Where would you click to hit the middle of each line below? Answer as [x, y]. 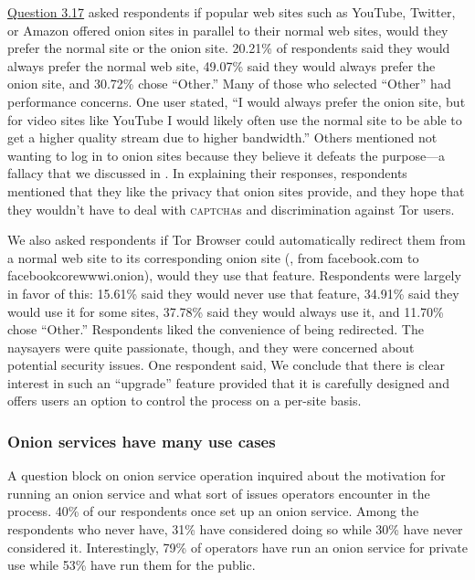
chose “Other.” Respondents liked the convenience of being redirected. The [216, 329]
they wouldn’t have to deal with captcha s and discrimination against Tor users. [231, 209]
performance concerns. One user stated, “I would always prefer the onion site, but [237, 101]
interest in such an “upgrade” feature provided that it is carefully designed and [228, 382]
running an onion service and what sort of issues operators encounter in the [219, 493]
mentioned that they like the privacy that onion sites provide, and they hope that [236, 190]
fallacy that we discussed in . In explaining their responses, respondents [207, 173]
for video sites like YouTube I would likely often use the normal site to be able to [235, 119]
